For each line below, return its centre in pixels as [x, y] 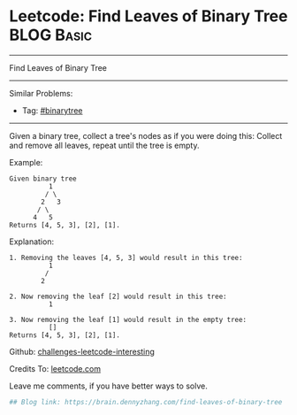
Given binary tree [43, 179]
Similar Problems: [41, 93]
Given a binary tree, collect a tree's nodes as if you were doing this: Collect [146, 135]
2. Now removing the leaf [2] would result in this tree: [118, 296]
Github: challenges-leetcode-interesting [82, 351]
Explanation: [32, 242]
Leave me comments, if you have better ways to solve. [108, 386]
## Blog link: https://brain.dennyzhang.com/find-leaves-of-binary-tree [146, 402]
